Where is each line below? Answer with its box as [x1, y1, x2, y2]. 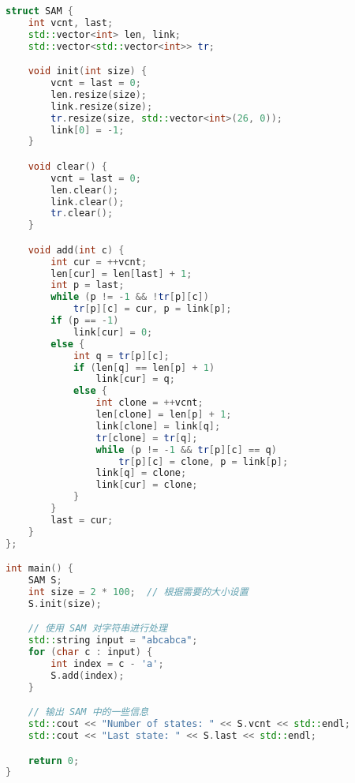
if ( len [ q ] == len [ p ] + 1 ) [73, 362, 215, 373]
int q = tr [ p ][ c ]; [73, 350, 170, 362]
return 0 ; [28, 755, 80, 766]
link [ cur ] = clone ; [95, 479, 198, 491]
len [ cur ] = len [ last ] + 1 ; [50, 268, 192, 279]
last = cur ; [50, 514, 114, 526]
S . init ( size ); [28, 598, 102, 609]
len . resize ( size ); [50, 88, 148, 100]
